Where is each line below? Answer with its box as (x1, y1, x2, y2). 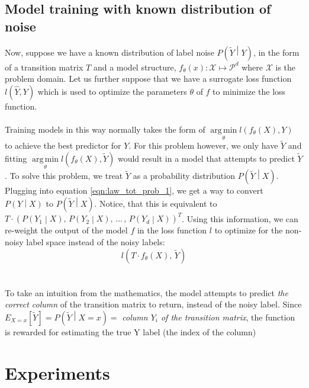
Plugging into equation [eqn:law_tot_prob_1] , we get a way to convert (5, 184, 263, 197)
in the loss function (137, 224, 207, 236)
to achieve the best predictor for (5, 139, 121, 152)
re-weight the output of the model (5, 224, 128, 236)
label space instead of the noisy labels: (26, 235, 165, 248)
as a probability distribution (133, 169, 235, 182)
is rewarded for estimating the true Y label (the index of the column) (5, 325, 256, 338)
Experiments (5, 360, 110, 384)
